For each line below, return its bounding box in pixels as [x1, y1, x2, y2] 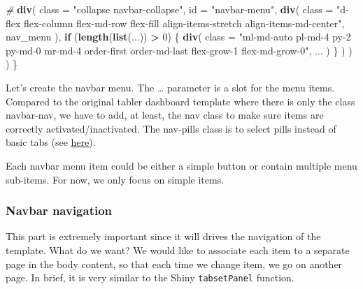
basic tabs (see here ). [6, 135, 96, 149]
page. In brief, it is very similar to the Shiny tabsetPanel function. [6, 270, 294, 285]
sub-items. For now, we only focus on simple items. [6, 172, 225, 186]
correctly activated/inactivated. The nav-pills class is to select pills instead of [6, 121, 336, 135]
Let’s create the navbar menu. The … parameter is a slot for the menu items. [6, 80, 335, 94]
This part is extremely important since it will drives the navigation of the [6, 229, 321, 244]
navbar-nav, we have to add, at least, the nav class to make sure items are [6, 108, 324, 122]
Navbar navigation [6, 202, 113, 219]
